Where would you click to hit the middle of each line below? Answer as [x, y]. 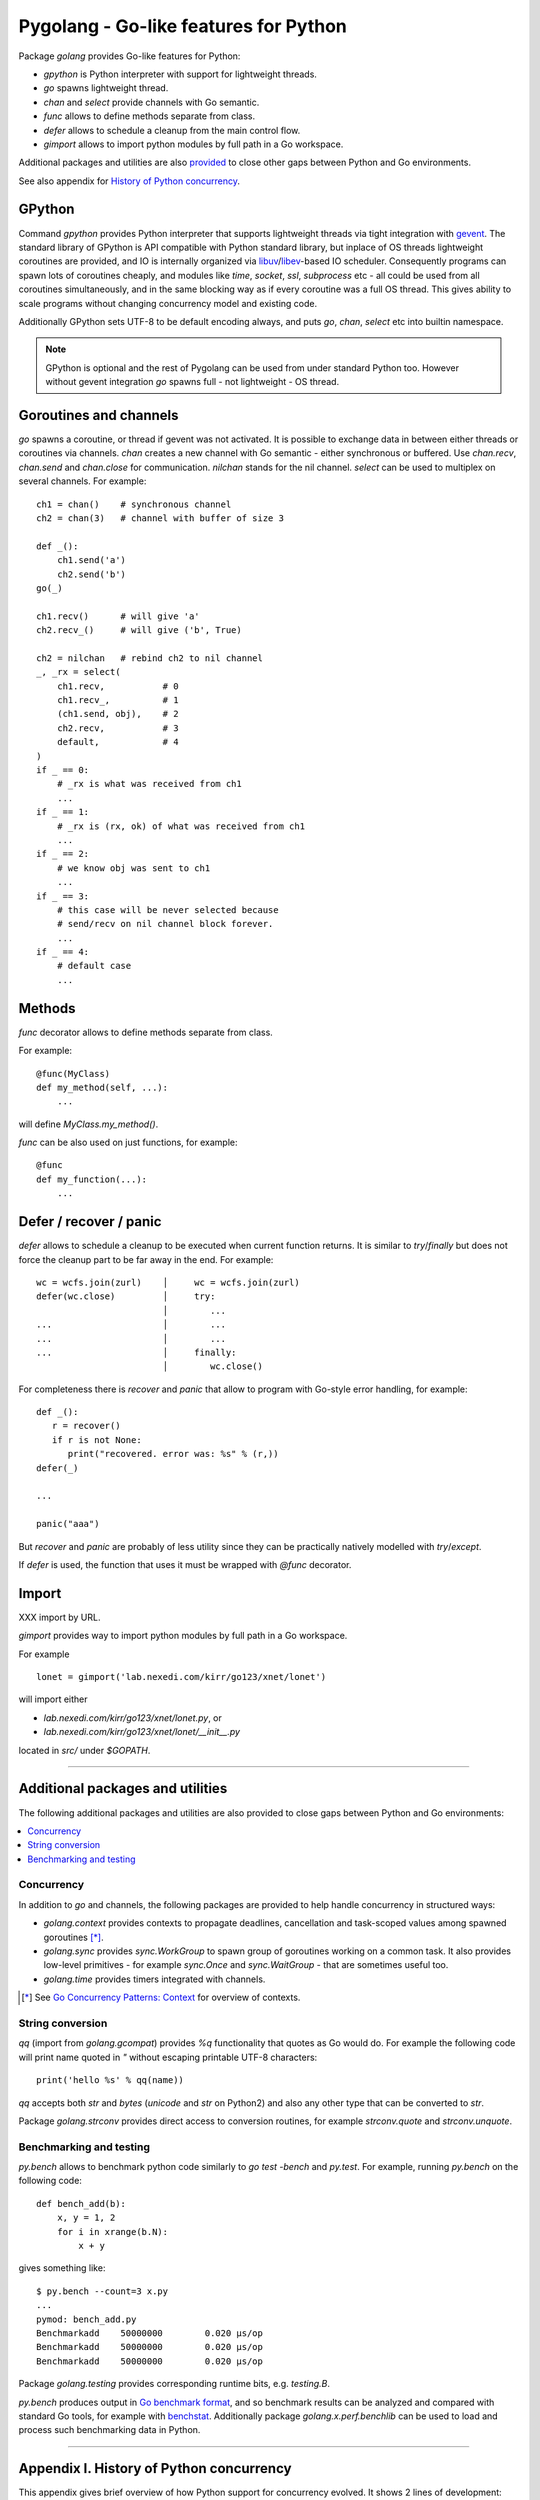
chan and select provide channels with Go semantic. [151, 102]
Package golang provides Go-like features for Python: [129, 56]
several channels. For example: [82, 481]
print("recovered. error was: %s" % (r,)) [173, 1454]
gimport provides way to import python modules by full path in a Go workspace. [183, 1636]
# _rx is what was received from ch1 [149, 784]
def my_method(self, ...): [102, 1087]
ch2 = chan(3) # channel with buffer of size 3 [160, 518]
